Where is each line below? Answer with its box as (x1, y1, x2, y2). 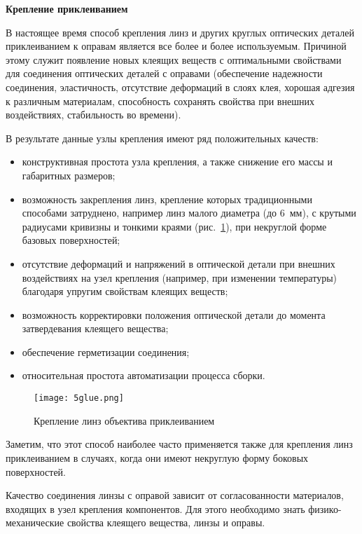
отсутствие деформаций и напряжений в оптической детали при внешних (22, 256, 335, 271)
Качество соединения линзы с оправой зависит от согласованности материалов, (6, 488, 344, 502)
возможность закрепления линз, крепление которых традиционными (22, 191, 312, 206)
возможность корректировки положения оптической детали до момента (22, 307, 326, 322)
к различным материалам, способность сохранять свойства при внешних (6, 93, 314, 108)
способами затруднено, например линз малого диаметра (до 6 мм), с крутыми (22, 205, 356, 220)
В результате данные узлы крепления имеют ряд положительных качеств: (6, 130, 319, 145)
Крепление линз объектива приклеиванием (34, 413, 215, 427)
